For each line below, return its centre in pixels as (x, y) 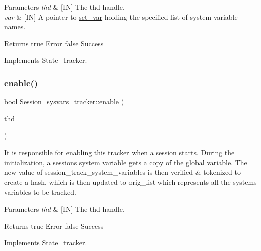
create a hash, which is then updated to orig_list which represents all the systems (130, 182)
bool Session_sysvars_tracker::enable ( (64, 102)
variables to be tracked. (40, 192)
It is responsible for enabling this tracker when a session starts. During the (119, 152)
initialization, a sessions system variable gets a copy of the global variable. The (126, 162)
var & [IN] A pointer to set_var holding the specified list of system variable (121, 16)
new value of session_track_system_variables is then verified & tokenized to (122, 172)
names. (15, 26)
